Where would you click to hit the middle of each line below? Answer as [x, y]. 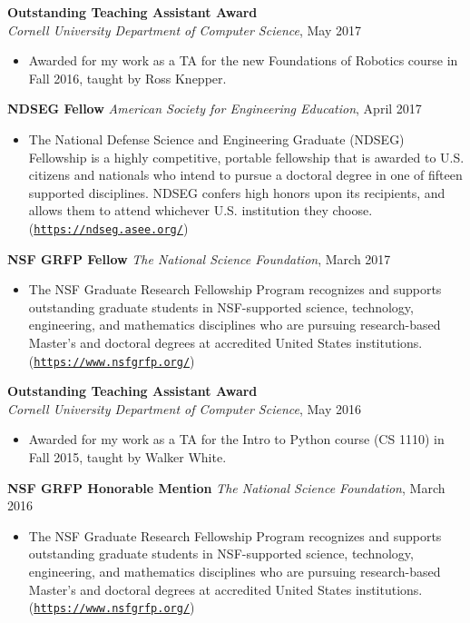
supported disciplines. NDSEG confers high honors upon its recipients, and [237, 192]
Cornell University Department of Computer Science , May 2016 [184, 408]
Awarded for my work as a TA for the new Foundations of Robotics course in [243, 60]
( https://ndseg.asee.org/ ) [108, 227]
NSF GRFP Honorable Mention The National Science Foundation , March [226, 487]
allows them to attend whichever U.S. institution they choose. [201, 210]
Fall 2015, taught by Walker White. [127, 457]
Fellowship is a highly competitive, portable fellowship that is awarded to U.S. [246, 157]
